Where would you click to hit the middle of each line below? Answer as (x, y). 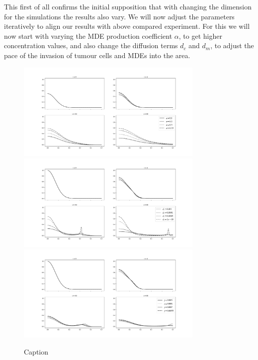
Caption (36, 351)
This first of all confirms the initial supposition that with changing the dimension (128, 6)
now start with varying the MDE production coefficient (88, 36)
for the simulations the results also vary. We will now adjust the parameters (119, 16)
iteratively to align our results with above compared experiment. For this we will (127, 26)
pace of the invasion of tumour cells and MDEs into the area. (97, 55)
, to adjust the (232, 45)
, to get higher (200, 36)
